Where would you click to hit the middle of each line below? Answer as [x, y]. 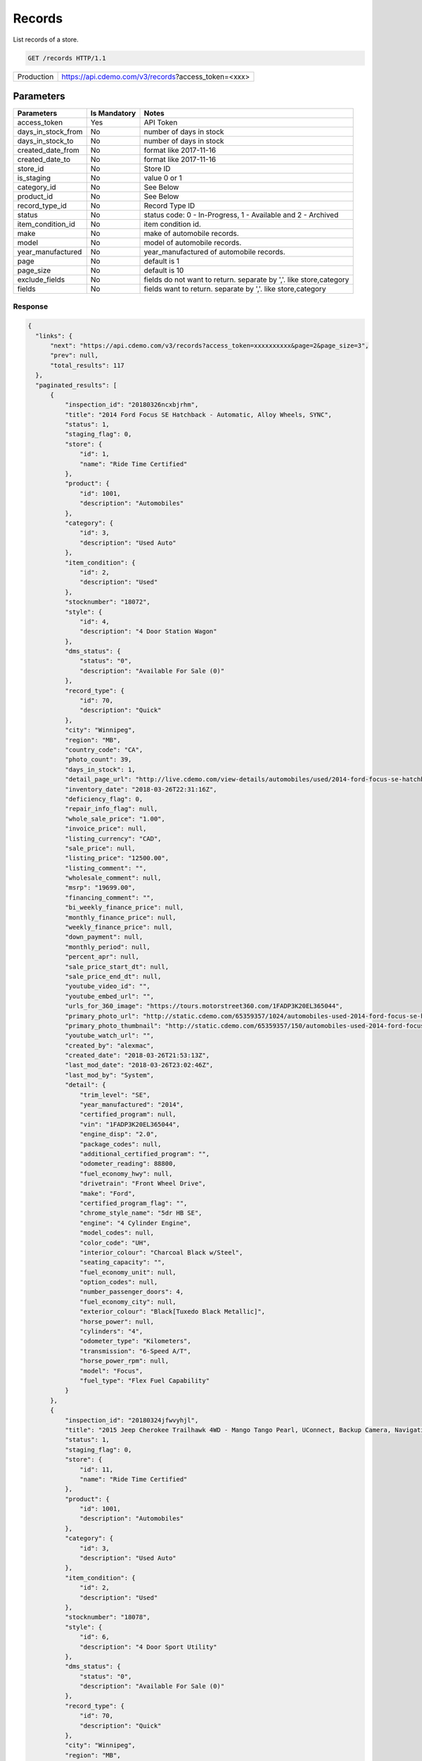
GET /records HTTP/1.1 [67, 58]
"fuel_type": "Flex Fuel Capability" [145, 1380]
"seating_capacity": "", [122, 1262]
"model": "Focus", [111, 1371]
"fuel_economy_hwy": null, [126, 1174]
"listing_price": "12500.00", [116, 858]
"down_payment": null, [104, 937]
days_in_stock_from [50, 132]
